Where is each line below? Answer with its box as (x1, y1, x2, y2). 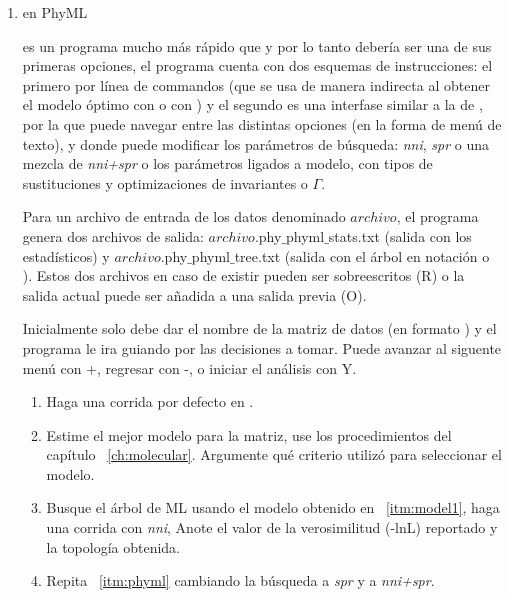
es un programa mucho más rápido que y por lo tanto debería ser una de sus (22, 35, 492, 56)
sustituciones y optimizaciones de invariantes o (22, 172, 308, 193)
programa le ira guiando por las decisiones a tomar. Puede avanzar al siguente (22, 337, 502, 358)
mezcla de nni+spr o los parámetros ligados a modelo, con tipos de (22, 153, 433, 174)
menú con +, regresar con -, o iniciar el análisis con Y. (22, 357, 357, 378)
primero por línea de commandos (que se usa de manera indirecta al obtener (22, 74, 490, 95)
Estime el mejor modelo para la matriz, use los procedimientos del (46, 424, 452, 445)
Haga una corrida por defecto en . (46, 391, 254, 412)
